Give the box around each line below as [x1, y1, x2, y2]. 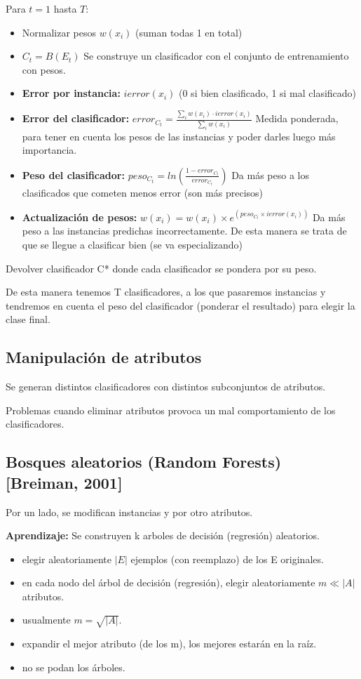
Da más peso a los [231, 167, 309, 182]
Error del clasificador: [22, 111, 130, 126]
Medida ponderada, [255, 111, 339, 126]
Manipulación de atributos [6, 346, 202, 368]
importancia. [22, 143, 77, 157]
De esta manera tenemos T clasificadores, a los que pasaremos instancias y [6, 284, 326, 299]
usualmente [22, 612, 71, 627]
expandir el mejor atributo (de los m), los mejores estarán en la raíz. [22, 636, 317, 651]
